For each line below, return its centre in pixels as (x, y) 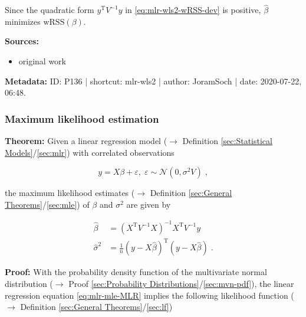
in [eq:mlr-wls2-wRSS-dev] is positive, (193, 10)
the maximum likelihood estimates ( (70, 193)
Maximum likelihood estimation (82, 118)
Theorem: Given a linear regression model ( (86, 140)
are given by (149, 204)
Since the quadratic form (50, 10)
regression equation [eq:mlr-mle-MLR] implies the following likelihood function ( (149, 295)
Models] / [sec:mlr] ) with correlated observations (90, 152)
